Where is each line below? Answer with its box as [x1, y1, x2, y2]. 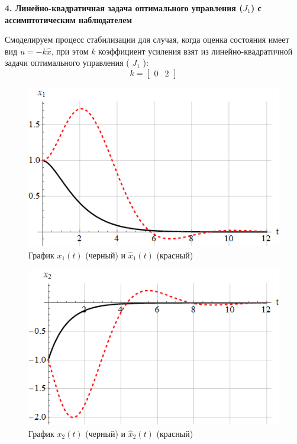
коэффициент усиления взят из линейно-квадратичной [98, 44, 293, 57]
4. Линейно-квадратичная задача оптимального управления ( [5, 2, 243, 14]
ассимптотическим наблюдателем [5, 13, 132, 25]
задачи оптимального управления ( [5, 56, 130, 69]
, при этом [51, 44, 89, 57]
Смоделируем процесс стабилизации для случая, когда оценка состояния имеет [5, 33, 289, 46]
